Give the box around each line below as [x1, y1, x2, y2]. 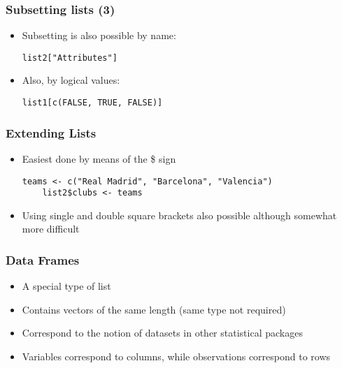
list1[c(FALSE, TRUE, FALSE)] [22, 98, 163, 108]
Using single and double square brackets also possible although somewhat [22, 207, 337, 222]
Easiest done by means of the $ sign [22, 151, 176, 165]
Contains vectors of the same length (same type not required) [22, 302, 286, 316]
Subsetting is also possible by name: [22, 28, 176, 43]
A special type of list [22, 279, 111, 293]
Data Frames [6, 251, 80, 268]
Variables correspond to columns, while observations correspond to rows [22, 349, 331, 364]
